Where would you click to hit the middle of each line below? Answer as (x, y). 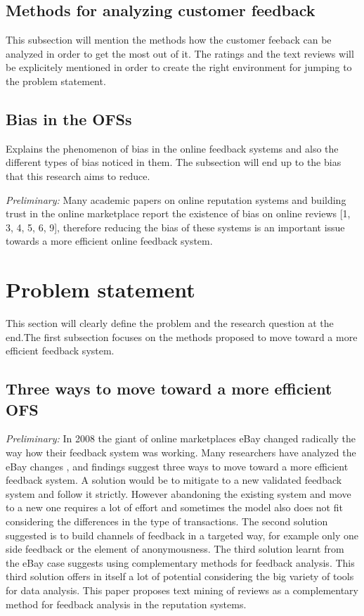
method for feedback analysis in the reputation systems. (126, 604)
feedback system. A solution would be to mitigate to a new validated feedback (174, 480)
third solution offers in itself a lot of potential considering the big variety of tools (180, 576)
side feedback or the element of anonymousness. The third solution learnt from (175, 549)
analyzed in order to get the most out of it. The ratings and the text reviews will (180, 53)
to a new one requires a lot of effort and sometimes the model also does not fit (174, 507)
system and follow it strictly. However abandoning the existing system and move (178, 493)
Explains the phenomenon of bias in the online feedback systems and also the (172, 148)
